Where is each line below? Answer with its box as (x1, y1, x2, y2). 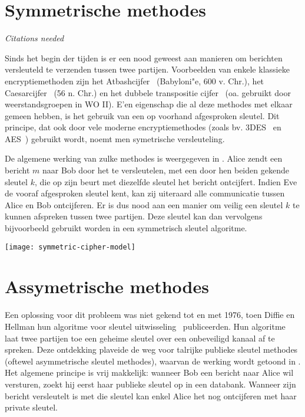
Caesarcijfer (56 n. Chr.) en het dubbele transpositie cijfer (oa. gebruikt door (5, 86, 291, 98)
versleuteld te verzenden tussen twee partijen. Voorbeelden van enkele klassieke (5, 63, 290, 75)
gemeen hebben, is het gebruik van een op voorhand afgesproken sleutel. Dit (5, 109, 280, 122)
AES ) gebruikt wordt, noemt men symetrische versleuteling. (5, 132, 225, 145)
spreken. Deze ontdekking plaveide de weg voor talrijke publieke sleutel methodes (5, 343, 298, 356)
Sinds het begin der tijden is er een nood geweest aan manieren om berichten (5, 51, 283, 64)
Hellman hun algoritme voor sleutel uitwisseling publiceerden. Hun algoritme (5, 320, 286, 332)
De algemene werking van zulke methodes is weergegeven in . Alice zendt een (5, 152, 283, 165)
